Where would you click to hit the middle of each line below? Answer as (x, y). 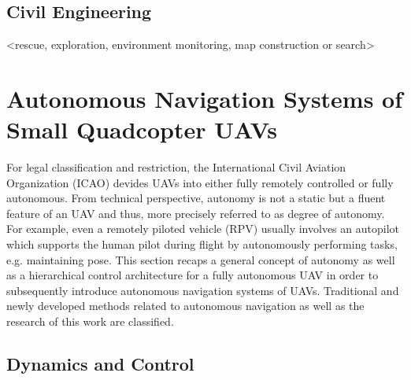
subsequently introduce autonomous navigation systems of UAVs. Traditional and (203, 290)
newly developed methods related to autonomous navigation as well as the (185, 306)
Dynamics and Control (100, 364)
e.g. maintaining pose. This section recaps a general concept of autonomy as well (201, 259)
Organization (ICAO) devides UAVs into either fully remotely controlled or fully (200, 182)
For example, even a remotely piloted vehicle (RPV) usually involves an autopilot (203, 229)
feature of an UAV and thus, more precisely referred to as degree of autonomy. (196, 213)
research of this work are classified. (90, 321)
